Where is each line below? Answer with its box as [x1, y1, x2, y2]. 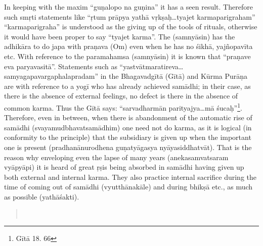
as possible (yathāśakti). [4, 191, 79, 202]
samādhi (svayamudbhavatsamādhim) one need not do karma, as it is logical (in [4, 122, 252, 132]
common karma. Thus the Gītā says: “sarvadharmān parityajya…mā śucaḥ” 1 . [4, 101, 242, 113]
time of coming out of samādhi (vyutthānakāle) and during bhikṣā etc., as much [4, 181, 253, 192]
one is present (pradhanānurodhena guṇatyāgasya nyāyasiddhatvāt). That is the [4, 141, 252, 152]
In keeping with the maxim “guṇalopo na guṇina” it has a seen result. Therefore [4, 2, 253, 12]
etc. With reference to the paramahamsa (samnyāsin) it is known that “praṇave [4, 51, 251, 61]
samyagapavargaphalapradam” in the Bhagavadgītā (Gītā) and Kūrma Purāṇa [4, 71, 248, 81]
